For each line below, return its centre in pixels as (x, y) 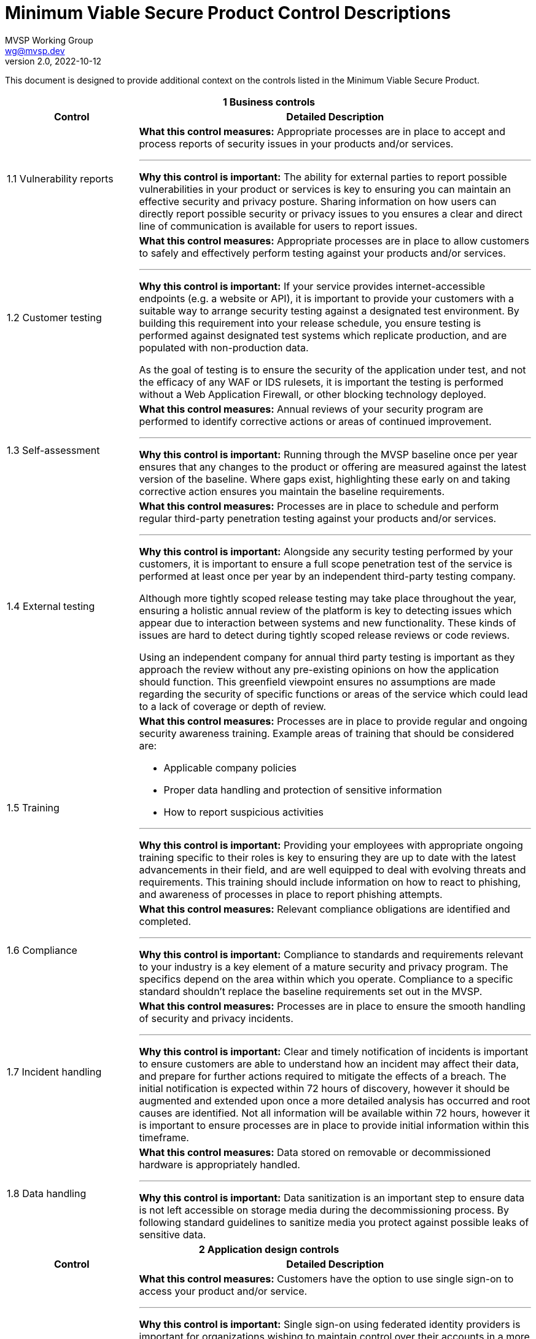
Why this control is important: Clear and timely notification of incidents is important (334, 1051)
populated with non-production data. (224, 347)
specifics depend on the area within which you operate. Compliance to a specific (326, 979)
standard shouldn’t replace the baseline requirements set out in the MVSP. (311, 991)
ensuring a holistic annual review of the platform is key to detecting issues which (325, 610)
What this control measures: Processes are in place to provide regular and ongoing (333, 721)
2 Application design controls (269, 1249)
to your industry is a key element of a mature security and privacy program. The (324, 966)
